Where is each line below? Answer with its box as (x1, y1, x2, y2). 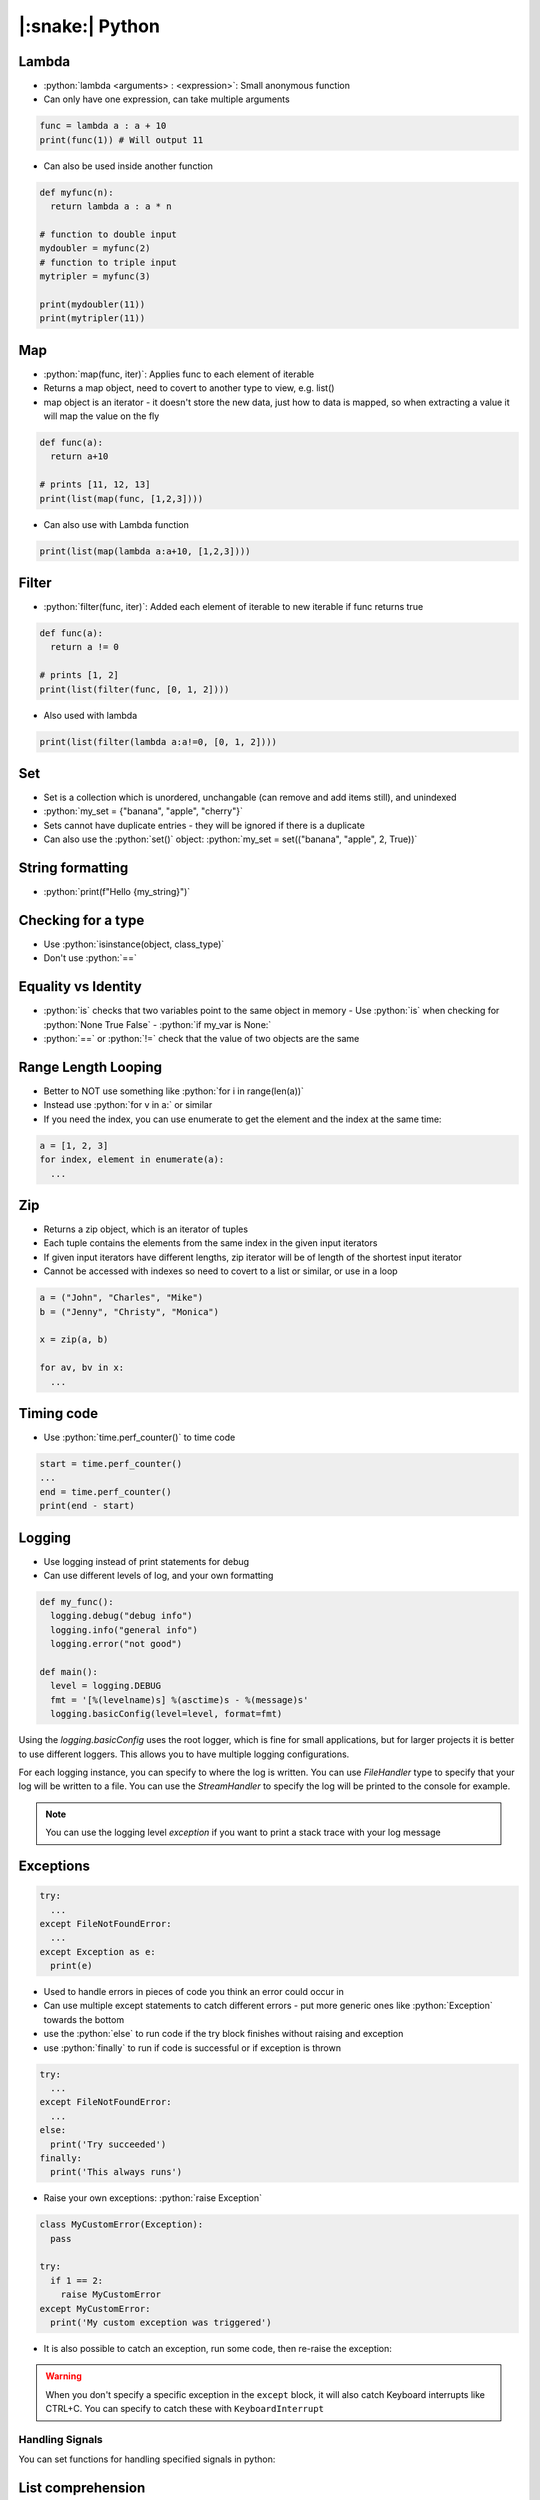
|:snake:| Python (18, 15, 160, 37)
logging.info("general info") (50, 1624, 199, 1635)
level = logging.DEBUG (50, 1680, 162, 1692)
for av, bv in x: (39, 1362, 125, 1374)
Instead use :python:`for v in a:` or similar (43, 1099, 213, 1111)
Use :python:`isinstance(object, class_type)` (43, 938, 225, 950)
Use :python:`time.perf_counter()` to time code (43, 1431, 236, 1444)
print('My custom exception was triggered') (50, 2317, 272, 2329)
